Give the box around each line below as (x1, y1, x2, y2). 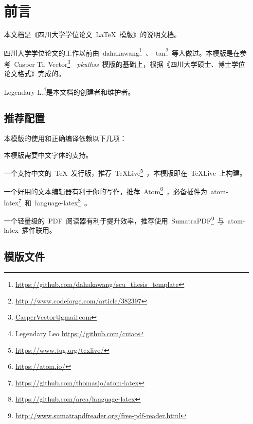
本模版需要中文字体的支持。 (4, 149, 92, 160)
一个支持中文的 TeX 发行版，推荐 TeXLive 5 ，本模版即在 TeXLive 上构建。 (4, 166, 247, 178)
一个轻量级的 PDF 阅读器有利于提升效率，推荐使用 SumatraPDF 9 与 (4, 214, 224, 225)
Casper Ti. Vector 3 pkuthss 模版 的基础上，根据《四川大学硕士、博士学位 (14, 57, 245, 69)
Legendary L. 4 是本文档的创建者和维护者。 (4, 85, 135, 97)
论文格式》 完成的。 (4, 68, 65, 79)
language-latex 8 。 (35, 196, 91, 207)
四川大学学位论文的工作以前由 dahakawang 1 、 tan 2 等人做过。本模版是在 (4, 46, 240, 58)
